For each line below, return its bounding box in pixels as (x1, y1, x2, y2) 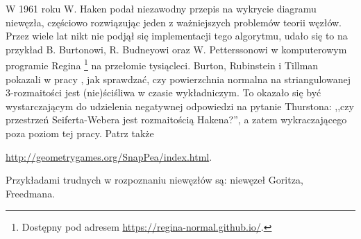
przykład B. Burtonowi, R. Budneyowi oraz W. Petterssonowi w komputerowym (6, 42, 347, 56)
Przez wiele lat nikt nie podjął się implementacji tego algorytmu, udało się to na (6, 28, 348, 43)
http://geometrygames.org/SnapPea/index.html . (6, 149, 212, 163)
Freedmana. (6, 186, 56, 200)
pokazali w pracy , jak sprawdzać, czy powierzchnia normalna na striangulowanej (6, 71, 351, 86)
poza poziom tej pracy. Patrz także (6, 126, 154, 140)
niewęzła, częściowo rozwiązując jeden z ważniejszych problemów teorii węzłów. (6, 15, 342, 29)
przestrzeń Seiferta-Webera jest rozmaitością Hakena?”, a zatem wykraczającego (6, 112, 347, 127)
